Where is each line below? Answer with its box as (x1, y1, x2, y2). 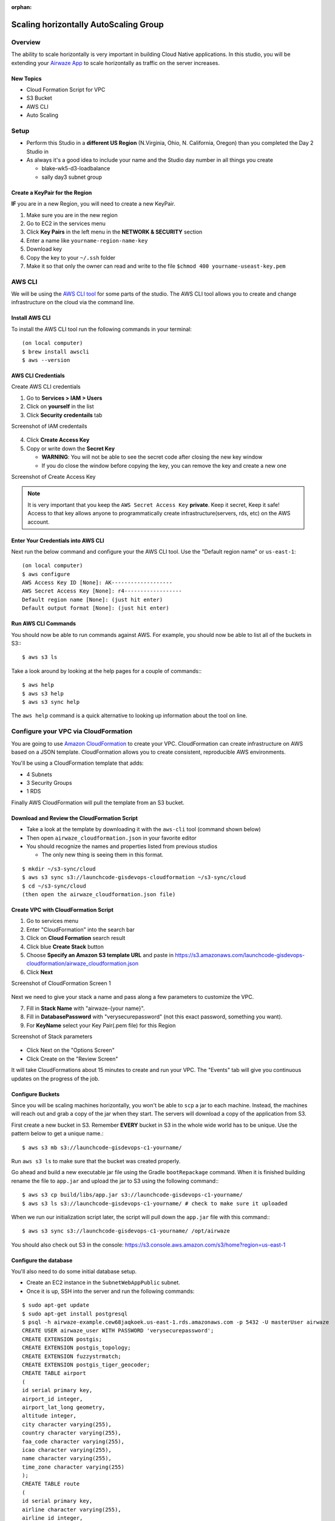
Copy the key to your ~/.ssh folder (26, 254, 116, 261)
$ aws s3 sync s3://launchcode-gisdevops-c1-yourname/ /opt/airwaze (22, 1228, 230, 1234)
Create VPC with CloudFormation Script (11, 906, 113, 913)
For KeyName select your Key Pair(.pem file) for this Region (26, 1022, 176, 1029)
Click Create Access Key (26, 436, 90, 444)
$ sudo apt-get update (22, 1302, 90, 1309)
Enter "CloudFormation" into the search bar (26, 925, 135, 933)
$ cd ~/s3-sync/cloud (22, 882, 86, 889)
